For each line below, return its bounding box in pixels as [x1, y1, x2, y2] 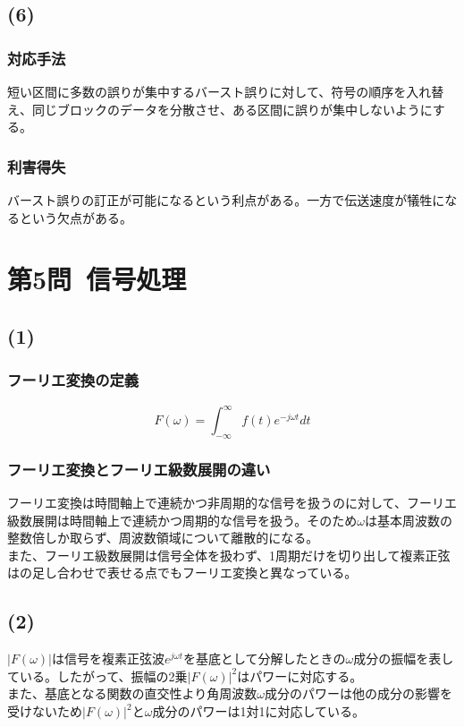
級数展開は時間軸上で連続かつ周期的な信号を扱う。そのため [7, 510, 358, 529]
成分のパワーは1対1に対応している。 [152, 702, 365, 721]
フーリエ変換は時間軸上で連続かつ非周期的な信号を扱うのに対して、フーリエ [7, 493, 457, 512]
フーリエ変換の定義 [7, 369, 139, 391]
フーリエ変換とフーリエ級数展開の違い [7, 458, 271, 480]
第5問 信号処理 [7, 261, 187, 297]
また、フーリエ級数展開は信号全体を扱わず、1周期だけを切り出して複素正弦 [7, 545, 451, 564]
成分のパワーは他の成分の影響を [265, 684, 453, 703]
